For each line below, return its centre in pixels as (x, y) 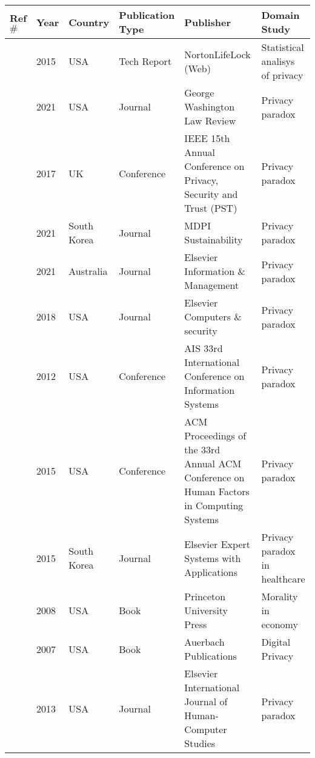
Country (89, 22)
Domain (280, 15)
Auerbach (204, 642)
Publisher (208, 22)
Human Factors (217, 491)
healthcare (283, 579)
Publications (211, 656)
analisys (278, 61)
